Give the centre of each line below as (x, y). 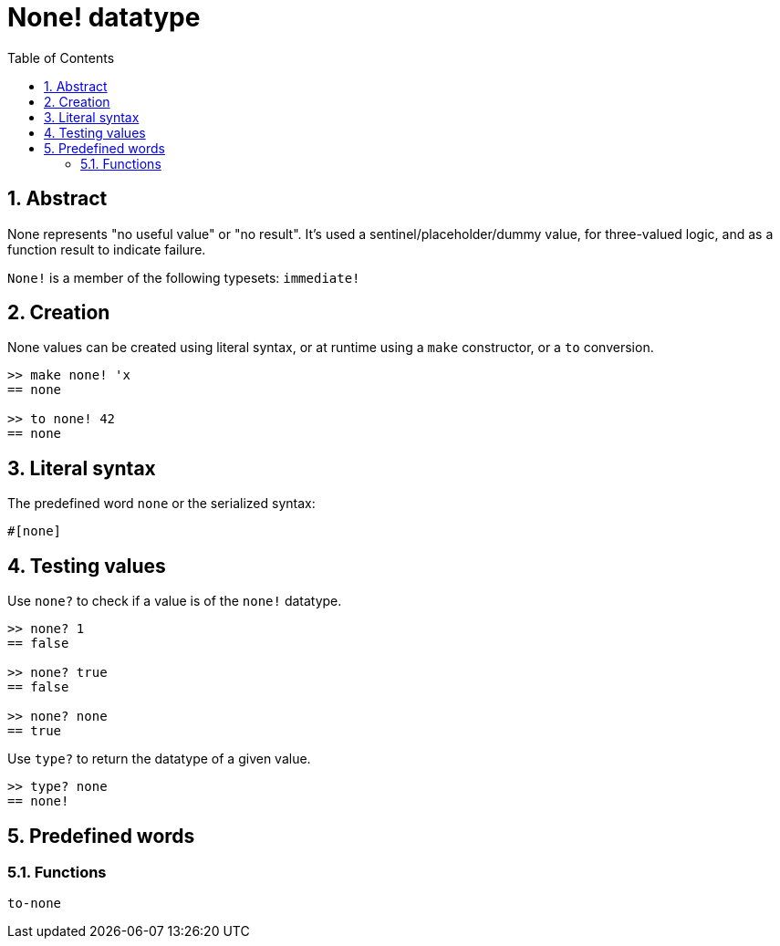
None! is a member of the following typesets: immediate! (184, 277)
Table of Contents (61, 57)
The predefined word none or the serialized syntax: (161, 504)
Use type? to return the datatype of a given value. (159, 759)
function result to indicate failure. (107, 249)
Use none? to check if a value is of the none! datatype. (175, 601)
